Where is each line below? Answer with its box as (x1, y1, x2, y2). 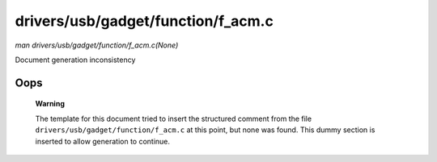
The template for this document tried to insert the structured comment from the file (35, 114, 312, 123)
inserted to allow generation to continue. (35, 136, 170, 146)
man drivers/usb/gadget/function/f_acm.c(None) (15, 40, 179, 50)
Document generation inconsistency (15, 55, 136, 64)
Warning (35, 99, 65, 109)
